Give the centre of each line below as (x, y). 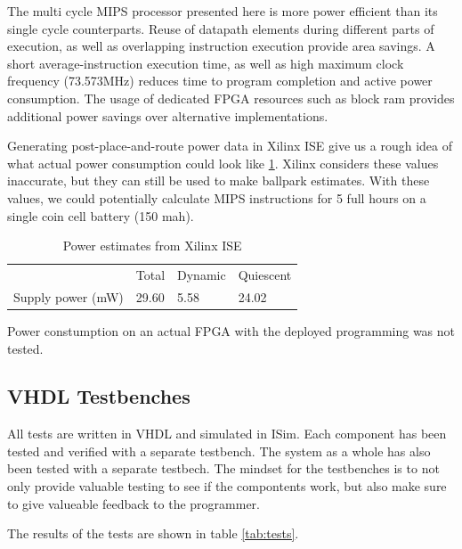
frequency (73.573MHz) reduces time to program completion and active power (220, 81)
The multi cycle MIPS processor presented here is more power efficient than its (223, 11)
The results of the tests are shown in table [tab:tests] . (153, 533)
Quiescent (265, 274)
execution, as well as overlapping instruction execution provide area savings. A (221, 46)
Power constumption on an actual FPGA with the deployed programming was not (231, 330)
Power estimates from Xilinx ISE (152, 246)
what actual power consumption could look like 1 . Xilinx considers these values (223, 163)
